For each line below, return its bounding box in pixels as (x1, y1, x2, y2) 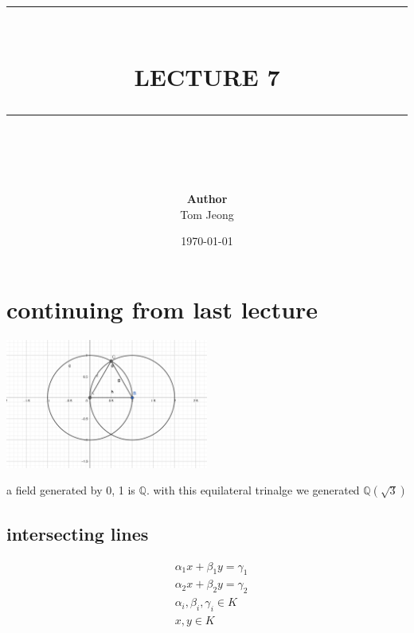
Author (186, 190, 228, 206)
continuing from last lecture (6, 292, 318, 325)
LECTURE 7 (134, 60, 280, 92)
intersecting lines (6, 521, 149, 545)
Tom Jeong (180, 205, 234, 222)
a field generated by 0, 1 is (6, 482, 135, 498)
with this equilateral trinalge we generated (153, 482, 360, 498)
